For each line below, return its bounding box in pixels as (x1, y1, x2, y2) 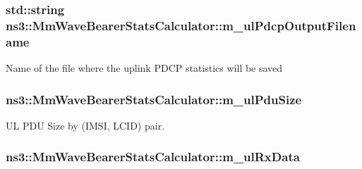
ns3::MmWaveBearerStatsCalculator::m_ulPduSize (6, 90, 302, 108)
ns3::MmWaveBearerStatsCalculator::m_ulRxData (6, 148, 300, 165)
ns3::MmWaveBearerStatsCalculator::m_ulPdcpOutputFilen (6, 16, 356, 34)
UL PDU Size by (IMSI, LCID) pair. (6, 118, 165, 132)
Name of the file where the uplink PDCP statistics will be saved (6, 61, 283, 75)
